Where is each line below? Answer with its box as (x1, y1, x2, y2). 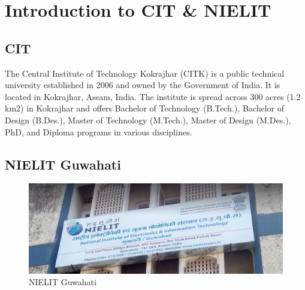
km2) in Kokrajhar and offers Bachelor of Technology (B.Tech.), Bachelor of (5, 102, 284, 114)
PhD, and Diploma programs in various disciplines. (5, 125, 192, 138)
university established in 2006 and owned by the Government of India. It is (5, 78, 280, 91)
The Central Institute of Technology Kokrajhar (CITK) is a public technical (5, 67, 285, 79)
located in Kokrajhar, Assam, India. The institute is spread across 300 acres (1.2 (5, 90, 301, 102)
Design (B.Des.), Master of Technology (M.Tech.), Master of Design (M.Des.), (5, 113, 291, 126)
